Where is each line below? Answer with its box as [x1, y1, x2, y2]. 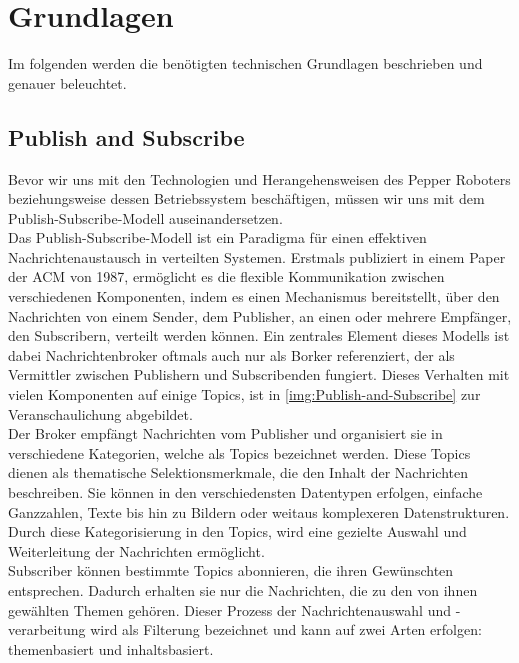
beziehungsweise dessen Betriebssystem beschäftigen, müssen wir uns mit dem [8, 188, 485, 209]
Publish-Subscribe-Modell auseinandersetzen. [8, 207, 283, 228]
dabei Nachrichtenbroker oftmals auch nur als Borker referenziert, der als [8, 344, 455, 365]
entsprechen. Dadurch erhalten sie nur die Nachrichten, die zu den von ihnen [8, 579, 478, 600]
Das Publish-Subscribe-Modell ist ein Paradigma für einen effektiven [8, 227, 427, 248]
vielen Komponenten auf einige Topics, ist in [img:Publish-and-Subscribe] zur [8, 384, 481, 405]
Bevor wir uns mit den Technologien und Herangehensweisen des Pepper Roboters [8, 168, 511, 189]
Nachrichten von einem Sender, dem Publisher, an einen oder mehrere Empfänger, [8, 305, 512, 326]
